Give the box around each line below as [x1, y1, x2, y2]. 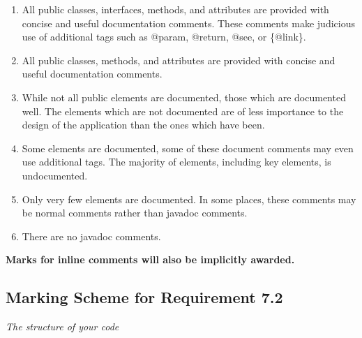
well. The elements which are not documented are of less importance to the [22, 103, 344, 118]
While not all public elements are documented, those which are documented [22, 89, 346, 104]
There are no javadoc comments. [22, 228, 161, 243]
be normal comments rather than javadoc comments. [22, 205, 248, 220]
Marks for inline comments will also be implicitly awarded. [6, 252, 295, 267]
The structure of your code [6, 319, 119, 334]
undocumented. [22, 168, 88, 182]
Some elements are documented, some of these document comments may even [22, 140, 354, 155]
